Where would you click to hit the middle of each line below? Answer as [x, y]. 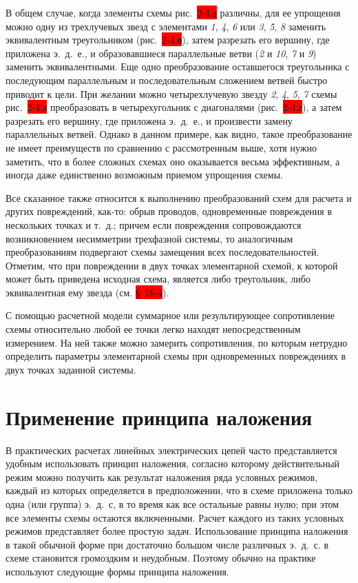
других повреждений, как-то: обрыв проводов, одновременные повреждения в [169, 211]
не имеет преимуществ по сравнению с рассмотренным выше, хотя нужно [161, 147]
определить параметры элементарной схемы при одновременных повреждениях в [176, 356]
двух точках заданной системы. [71, 369]
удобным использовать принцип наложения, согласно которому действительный [173, 463]
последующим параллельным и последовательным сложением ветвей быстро [167, 80]
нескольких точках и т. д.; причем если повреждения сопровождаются [154, 224]
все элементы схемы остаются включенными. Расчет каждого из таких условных [175, 517]
